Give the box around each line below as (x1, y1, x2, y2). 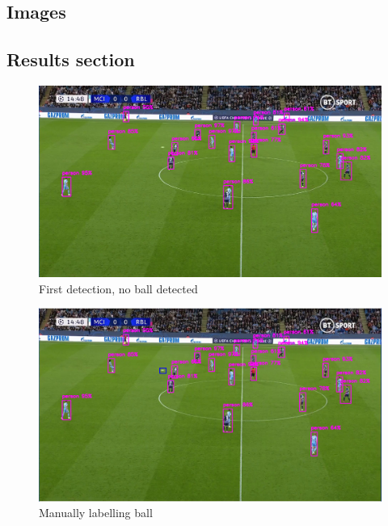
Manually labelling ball (39, 504, 153, 521)
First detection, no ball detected (39, 280, 198, 297)
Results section (6, 47, 135, 72)
